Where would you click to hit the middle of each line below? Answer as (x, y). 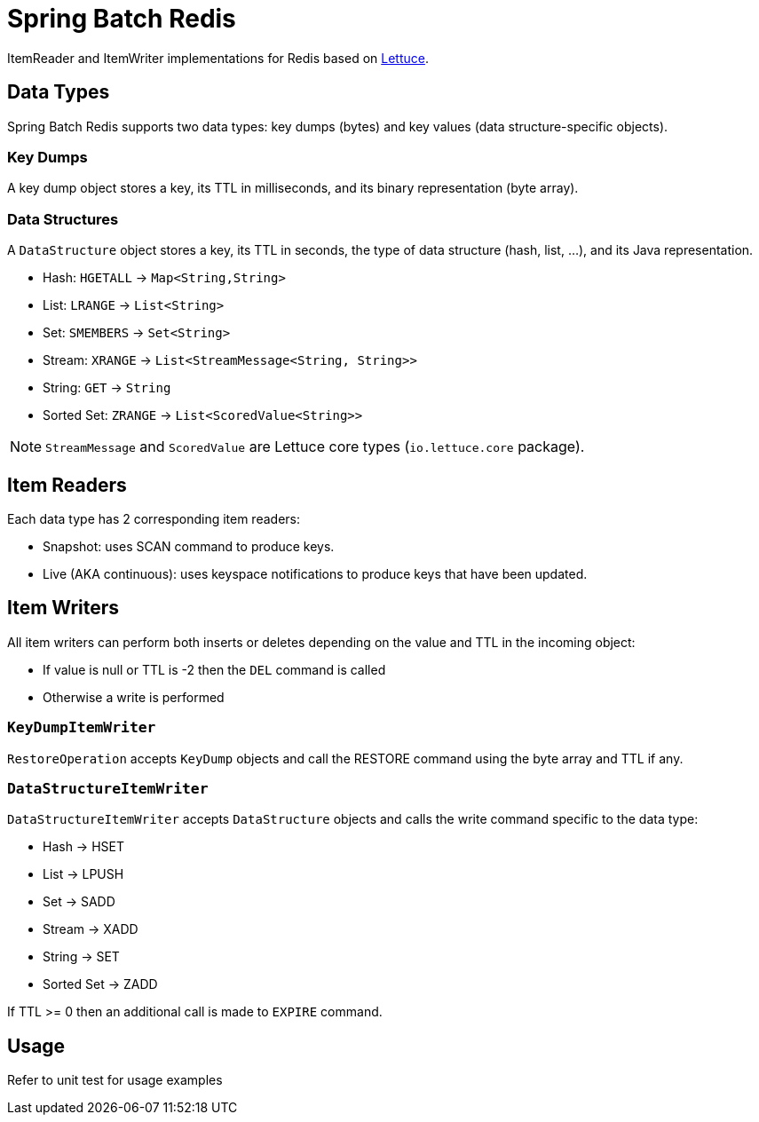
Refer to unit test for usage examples (115, 1080)
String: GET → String (107, 388)
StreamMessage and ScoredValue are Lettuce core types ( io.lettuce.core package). (315, 447)
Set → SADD (79, 902)
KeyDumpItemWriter (82, 728)
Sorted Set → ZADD (100, 984)
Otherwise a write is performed (134, 697)
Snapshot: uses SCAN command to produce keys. (189, 546)
